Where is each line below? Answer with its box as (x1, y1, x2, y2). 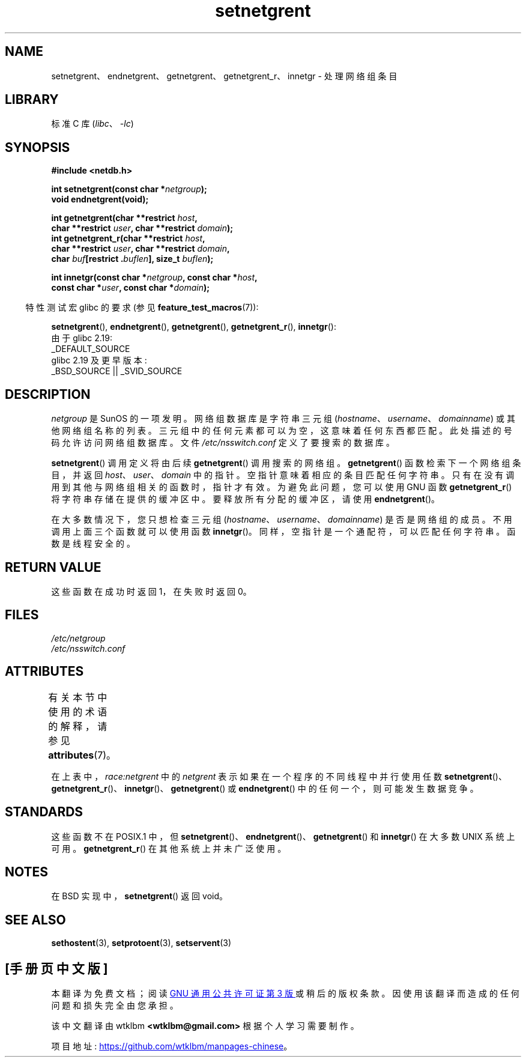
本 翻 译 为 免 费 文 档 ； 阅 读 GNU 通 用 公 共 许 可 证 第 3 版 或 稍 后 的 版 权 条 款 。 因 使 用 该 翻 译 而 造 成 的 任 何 (51, 988, 519, 999)
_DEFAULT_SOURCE (51, 344, 130, 354)
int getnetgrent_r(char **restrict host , (51, 233, 205, 244)
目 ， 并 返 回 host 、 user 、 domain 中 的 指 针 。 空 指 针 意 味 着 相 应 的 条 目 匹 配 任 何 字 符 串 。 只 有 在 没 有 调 (51, 470, 515, 481)
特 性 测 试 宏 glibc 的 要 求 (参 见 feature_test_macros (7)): (25, 302, 259, 313)
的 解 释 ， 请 (48, 720, 107, 732)
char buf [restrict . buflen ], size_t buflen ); (51, 253, 214, 264)
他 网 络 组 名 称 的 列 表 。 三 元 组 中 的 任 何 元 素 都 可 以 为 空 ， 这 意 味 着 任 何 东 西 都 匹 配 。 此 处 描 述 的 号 (51, 425, 512, 436)
